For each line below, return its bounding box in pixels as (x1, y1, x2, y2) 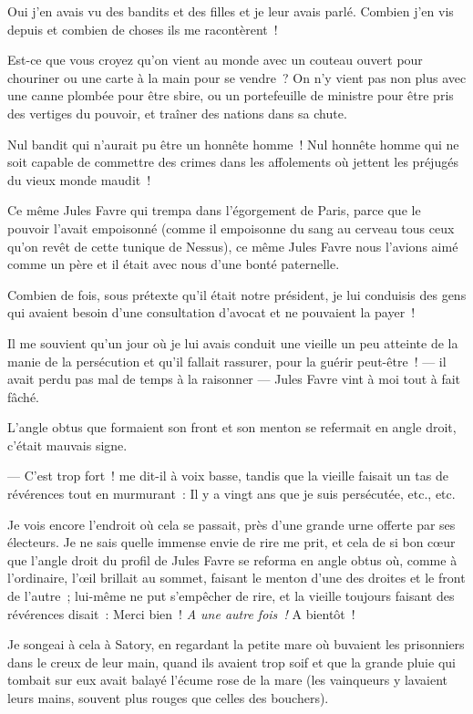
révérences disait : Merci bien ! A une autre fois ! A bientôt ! (7, 604, 355, 623)
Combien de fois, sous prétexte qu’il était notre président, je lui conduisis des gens (7, 285, 467, 304)
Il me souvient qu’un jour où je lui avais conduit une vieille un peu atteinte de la (7, 333, 458, 352)
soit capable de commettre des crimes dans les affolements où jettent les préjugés (7, 152, 458, 171)
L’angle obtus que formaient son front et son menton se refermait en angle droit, (7, 418, 457, 437)
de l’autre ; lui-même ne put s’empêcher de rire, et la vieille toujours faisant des (7, 586, 455, 605)
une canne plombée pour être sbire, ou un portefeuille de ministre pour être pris (7, 86, 454, 105)
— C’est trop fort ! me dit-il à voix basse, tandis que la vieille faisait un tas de (7, 466, 448, 485)
